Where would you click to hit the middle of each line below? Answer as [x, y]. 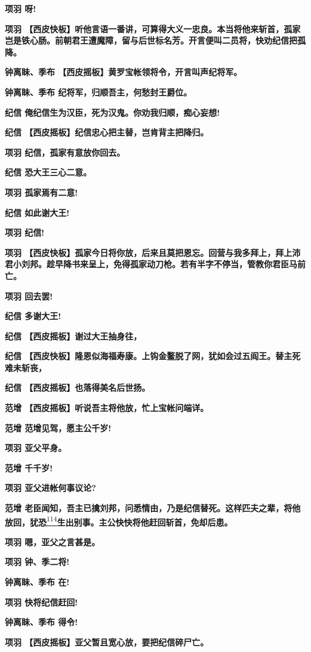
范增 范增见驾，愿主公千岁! [58, 427]
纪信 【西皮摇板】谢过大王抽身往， [73, 336]
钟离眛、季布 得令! [41, 622]
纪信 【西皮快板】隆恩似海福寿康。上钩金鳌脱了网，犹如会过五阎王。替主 [149, 356]
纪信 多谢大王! [33, 316]
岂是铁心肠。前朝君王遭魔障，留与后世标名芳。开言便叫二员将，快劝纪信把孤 [155, 40]
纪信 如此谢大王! [37, 212]
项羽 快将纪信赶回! [41, 602]
